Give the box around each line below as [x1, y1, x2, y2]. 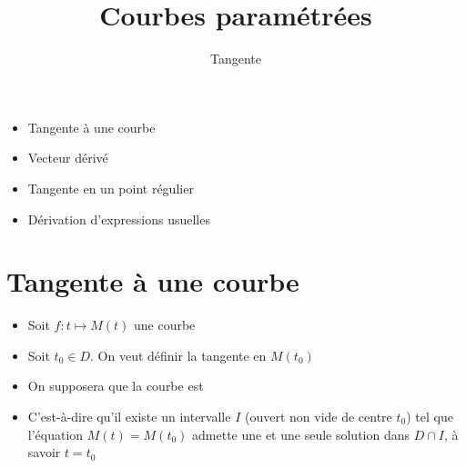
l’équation [27, 424, 84, 443]
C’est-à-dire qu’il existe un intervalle [27, 407, 231, 425]
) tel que [406, 407, 453, 425]
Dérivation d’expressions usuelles [27, 209, 210, 228]
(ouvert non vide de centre [244, 407, 392, 425]
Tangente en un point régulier [27, 178, 194, 197]
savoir [27, 443, 61, 462]
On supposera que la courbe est [27, 376, 204, 395]
